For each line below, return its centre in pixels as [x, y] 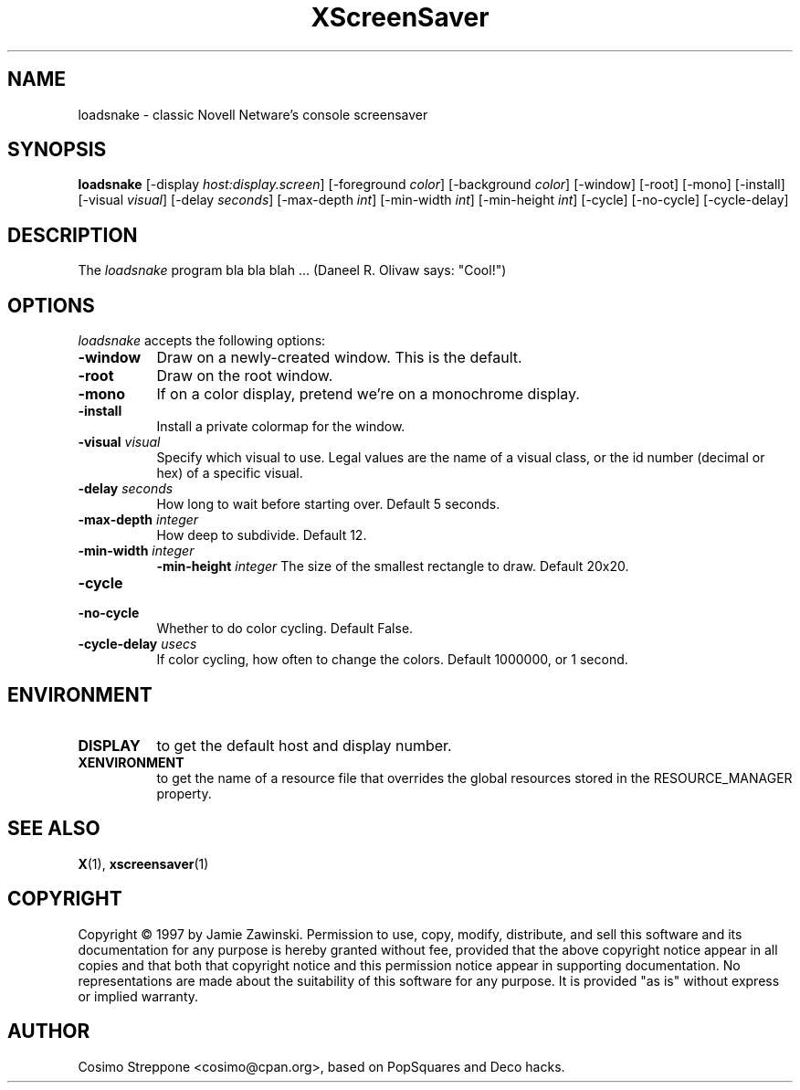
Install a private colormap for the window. [281, 427]
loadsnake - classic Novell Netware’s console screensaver [253, 114]
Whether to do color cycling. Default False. [285, 629]
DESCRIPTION [73, 235]
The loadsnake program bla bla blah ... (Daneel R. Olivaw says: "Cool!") [292, 270]
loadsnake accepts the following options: [202, 341]
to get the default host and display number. [304, 745]
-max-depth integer [138, 520]
